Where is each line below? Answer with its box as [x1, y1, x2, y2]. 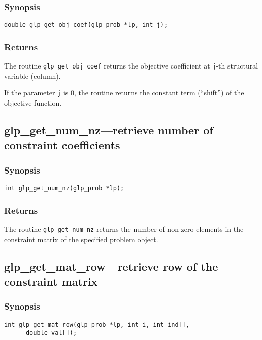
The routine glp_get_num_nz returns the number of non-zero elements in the [4, 223, 244, 234]
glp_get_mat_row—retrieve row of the [4, 258, 218, 274]
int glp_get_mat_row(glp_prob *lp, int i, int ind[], [4, 321, 190, 328]
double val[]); [25, 329, 77, 337]
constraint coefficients [4, 137, 120, 153]
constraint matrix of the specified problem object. [4, 233, 158, 244]
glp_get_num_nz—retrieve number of [4, 122, 213, 138]
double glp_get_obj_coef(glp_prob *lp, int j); [4, 21, 168, 29]
